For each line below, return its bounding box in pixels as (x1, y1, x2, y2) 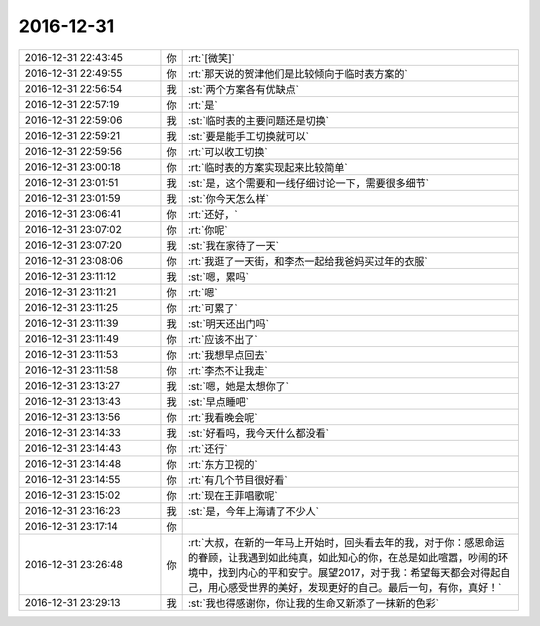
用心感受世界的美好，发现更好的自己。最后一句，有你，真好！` (208, 580, 502, 594)
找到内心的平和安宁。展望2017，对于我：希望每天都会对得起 (218, 565, 501, 579)
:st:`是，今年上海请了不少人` (188, 504, 320, 518)
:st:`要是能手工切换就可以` (188, 129, 310, 143)
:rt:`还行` (188, 441, 229, 455)
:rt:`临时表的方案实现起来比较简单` (188, 160, 349, 174)
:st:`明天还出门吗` (188, 316, 270, 330)
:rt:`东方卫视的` (188, 457, 259, 471)
